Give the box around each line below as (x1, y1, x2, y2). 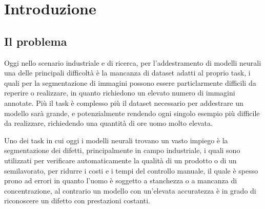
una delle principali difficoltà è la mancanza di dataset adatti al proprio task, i (4, 67, 251, 78)
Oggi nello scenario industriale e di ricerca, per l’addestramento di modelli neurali (4, 57, 261, 68)
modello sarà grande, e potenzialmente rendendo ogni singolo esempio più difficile (4, 107, 260, 118)
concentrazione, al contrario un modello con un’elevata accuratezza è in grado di (4, 185, 256, 196)
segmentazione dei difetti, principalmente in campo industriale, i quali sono (4, 145, 240, 156)
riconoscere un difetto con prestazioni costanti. (4, 195, 151, 206)
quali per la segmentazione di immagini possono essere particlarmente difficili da (4, 77, 256, 88)
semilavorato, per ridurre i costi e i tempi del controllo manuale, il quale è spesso (4, 165, 258, 176)
